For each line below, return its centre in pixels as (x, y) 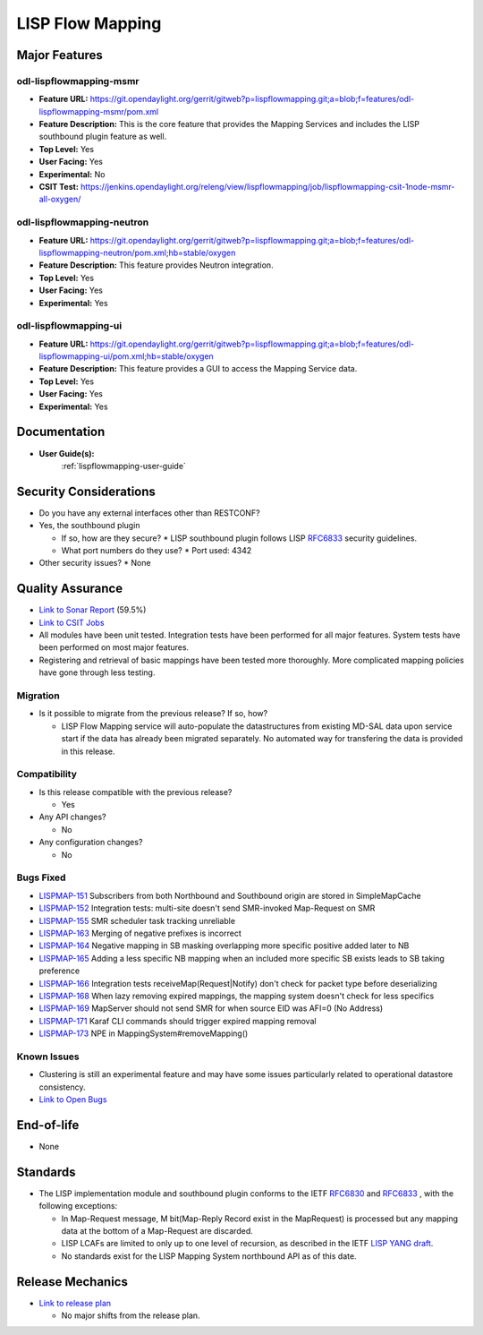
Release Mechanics (72, 1282)
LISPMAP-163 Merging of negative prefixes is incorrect (140, 933)
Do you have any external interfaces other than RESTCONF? (149, 513)
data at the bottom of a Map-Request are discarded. (157, 1231)
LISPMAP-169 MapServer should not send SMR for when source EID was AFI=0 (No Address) (211, 1008)
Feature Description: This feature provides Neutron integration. (156, 265)
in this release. (88, 751)
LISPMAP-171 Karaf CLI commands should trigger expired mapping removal (178, 1021)
